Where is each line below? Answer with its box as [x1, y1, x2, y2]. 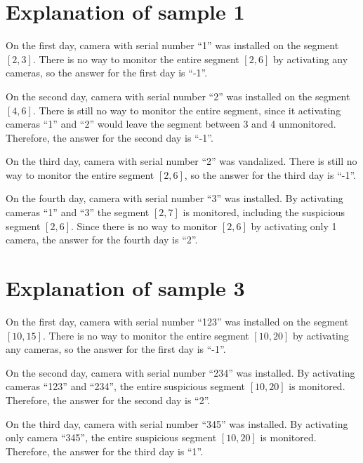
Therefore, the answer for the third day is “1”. [6, 443, 204, 458]
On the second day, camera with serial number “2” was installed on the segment [6, 88, 350, 103]
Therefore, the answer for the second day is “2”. [6, 392, 211, 407]
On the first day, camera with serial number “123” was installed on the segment [6, 314, 349, 328]
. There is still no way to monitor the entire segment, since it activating [32, 102, 341, 117]
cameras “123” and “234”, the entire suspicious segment [6, 379, 246, 394]
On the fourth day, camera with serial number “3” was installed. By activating [6, 191, 343, 206]
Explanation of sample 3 [6, 274, 245, 302]
